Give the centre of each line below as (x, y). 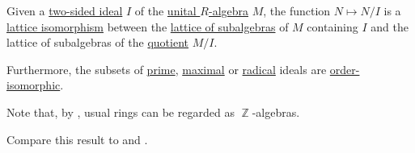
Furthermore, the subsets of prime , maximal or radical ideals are (167, 69)
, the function (297, 10)
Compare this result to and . (77, 139)
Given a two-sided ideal (65, 10)
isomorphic (34, 85)
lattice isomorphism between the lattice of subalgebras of (148, 26)
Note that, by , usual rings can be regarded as (121, 112)
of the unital (165, 10)
